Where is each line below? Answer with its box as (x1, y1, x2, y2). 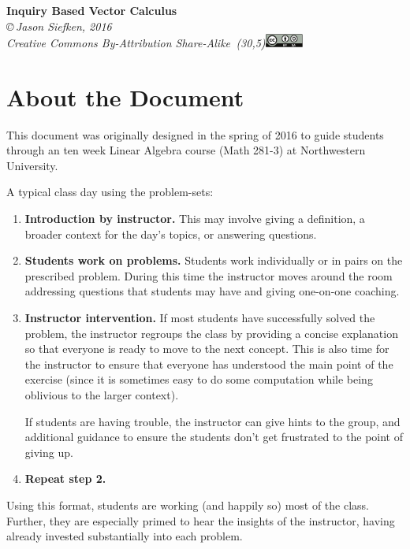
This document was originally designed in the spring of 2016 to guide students (6, 126, 384, 143)
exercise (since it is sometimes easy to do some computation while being (24, 371, 373, 388)
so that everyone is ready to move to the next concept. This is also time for (24, 340, 389, 357)
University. (6, 157, 58, 173)
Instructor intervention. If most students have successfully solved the (24, 310, 375, 326)
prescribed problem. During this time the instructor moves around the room (24, 267, 393, 284)
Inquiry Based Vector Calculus (6, 2, 177, 18)
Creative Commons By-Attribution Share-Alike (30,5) (6, 34, 266, 50)
